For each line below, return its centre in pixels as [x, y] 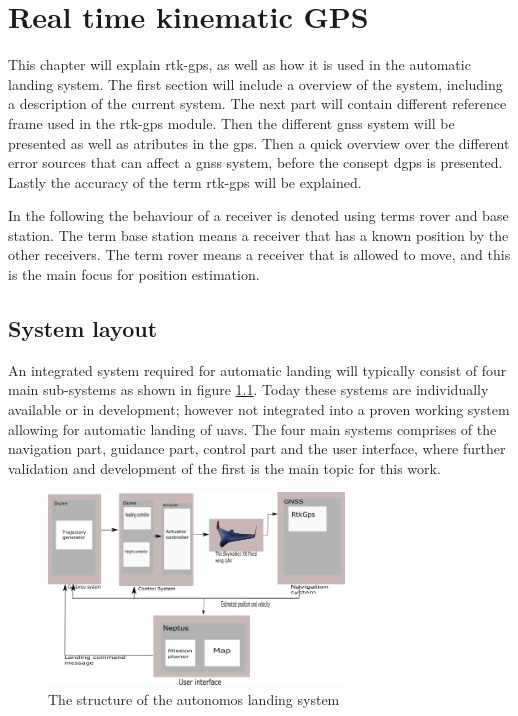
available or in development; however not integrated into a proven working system [259, 409]
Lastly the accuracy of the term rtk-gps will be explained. [185, 181]
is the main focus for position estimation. [134, 274]
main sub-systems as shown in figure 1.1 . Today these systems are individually [248, 389]
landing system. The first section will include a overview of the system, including [255, 83]
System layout [83, 328]
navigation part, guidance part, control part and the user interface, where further [257, 448]
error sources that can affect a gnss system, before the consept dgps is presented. [255, 162]
